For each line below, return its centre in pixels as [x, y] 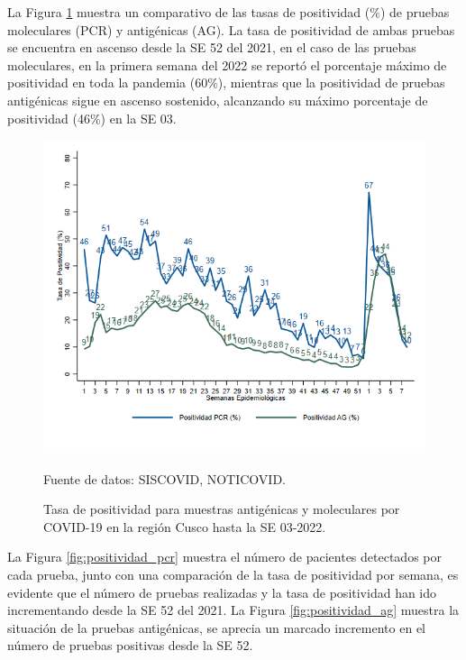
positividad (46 [49, 118]
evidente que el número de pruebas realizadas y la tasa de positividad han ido [222, 592]
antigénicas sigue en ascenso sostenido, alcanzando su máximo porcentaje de [218, 100]
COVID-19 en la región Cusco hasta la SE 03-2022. [185, 526]
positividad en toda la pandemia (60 [108, 82]
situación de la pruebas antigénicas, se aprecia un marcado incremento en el [216, 627]
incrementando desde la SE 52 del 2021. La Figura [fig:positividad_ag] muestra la [233, 610]
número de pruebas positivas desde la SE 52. [130, 645]
